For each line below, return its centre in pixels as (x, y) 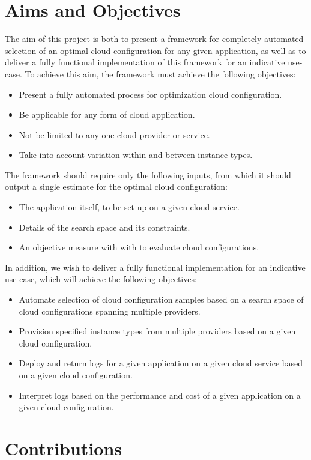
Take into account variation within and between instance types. (136, 155)
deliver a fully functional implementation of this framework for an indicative (145, 62)
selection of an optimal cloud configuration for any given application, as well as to (155, 50)
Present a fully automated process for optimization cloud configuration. (150, 94)
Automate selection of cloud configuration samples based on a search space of (161, 299)
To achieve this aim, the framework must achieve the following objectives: (160, 74)
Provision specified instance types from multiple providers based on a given (157, 331)
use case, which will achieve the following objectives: (101, 279)
